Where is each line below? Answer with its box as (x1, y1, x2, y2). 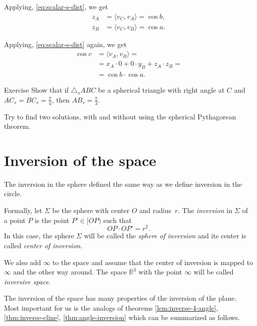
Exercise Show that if (4, 85, 69, 95)
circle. (4, 188, 22, 199)
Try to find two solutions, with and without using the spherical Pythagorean (4, 111, 236, 121)
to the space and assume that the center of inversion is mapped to (52, 257, 253, 267)
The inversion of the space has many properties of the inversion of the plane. (4, 293, 237, 303)
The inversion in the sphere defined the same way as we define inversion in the (4, 178, 242, 189)
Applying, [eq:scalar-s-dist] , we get (4, 1, 108, 11)
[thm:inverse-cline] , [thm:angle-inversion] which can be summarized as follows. (4, 312, 240, 323)
